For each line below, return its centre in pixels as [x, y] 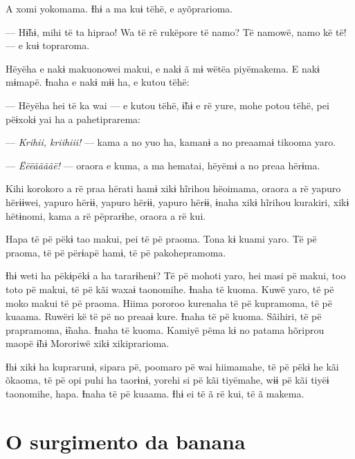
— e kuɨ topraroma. [48, 45]
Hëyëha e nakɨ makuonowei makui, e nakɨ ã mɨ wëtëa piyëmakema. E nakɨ [163, 68]
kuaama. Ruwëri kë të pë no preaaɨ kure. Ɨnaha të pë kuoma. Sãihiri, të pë [164, 316]
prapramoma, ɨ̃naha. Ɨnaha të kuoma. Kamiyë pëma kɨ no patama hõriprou [165, 329]
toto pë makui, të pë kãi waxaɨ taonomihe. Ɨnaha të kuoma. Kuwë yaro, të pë [170, 289]
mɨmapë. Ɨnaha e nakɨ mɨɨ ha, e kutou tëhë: [98, 82]
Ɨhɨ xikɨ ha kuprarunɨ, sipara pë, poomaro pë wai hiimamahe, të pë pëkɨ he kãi [172, 366]
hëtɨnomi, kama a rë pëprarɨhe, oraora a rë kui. [106, 215]
